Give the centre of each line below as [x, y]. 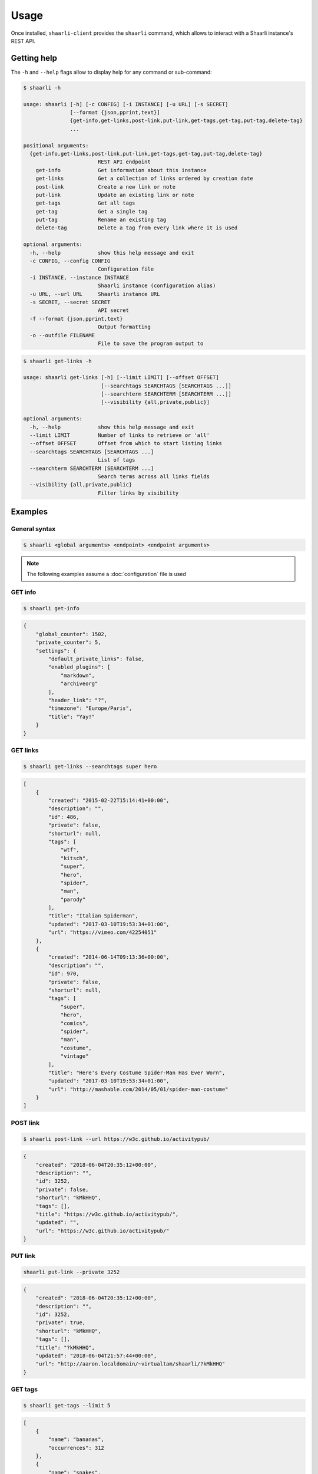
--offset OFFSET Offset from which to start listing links [126, 443]
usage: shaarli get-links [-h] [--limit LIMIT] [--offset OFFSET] [121, 378]
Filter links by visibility [138, 493]
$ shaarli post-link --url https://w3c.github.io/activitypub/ [117, 1139]
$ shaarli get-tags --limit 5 [67, 1405]
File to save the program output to [150, 343]
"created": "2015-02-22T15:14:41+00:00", [109, 800]
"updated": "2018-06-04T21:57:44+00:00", [96, 1355]
